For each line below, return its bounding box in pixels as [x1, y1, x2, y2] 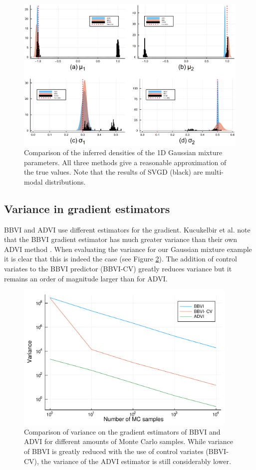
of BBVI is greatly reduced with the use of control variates [24, 446, 204, 456]
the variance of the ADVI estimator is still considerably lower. [41, 456, 231, 466]
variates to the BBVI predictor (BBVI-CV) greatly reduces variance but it [4, 263, 232, 274]
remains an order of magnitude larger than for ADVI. [4, 273, 168, 283]
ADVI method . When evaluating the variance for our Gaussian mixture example [4, 243, 252, 254]
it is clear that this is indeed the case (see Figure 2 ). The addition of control [4, 253, 237, 264]
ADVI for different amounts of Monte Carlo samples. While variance [24, 436, 234, 447]
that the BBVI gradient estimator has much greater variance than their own [4, 234, 238, 244]
